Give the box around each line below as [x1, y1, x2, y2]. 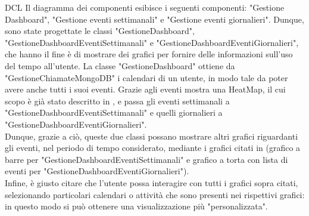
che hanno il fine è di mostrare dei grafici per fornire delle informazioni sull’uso [5, 48, 293, 60]
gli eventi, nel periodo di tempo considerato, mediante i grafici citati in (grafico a [5, 141, 301, 154]
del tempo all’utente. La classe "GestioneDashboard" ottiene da [5, 59, 235, 72]
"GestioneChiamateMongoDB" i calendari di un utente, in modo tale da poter [5, 71, 288, 84]
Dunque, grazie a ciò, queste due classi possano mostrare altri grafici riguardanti [5, 129, 298, 142]
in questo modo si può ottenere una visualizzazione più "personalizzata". [5, 200, 268, 212]
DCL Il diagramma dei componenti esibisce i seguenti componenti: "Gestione [5, 1, 285, 13]
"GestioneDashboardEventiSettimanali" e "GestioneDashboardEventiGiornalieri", [5, 36, 299, 48]
